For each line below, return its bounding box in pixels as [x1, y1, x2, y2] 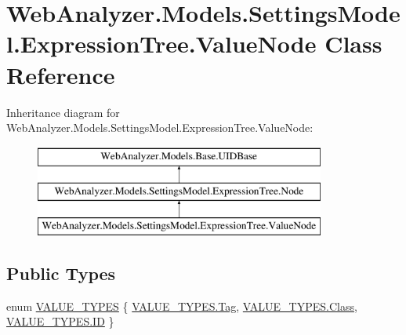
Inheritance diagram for [6, 104, 120, 120]
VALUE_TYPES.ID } [6, 313, 114, 330]
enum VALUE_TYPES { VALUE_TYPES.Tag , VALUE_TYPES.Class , [6, 297, 357, 314]
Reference [6, 58, 115, 90]
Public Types [6, 261, 116, 286]
